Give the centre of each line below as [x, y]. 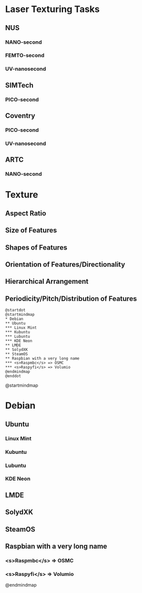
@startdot [16, 310]
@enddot [13, 376]
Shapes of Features [36, 247]
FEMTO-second [25, 55]
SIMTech [19, 85]
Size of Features [31, 230]
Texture [22, 195]
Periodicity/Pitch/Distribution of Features [71, 299]
